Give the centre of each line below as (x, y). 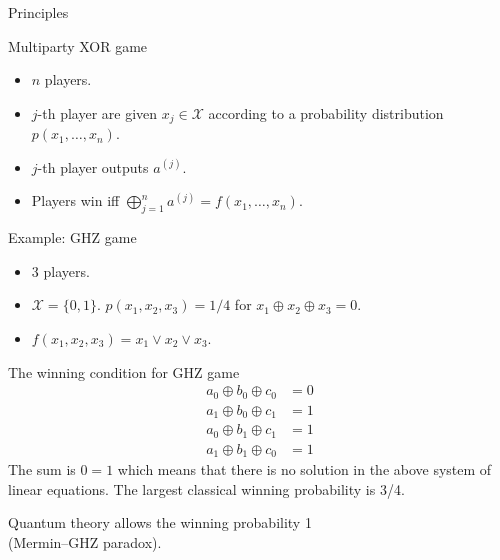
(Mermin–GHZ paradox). (85, 541)
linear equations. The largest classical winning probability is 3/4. (206, 488)
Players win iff (75, 200)
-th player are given (97, 112)
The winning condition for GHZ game (124, 371)
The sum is (42, 469)
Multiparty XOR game (78, 45)
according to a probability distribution (326, 112)
